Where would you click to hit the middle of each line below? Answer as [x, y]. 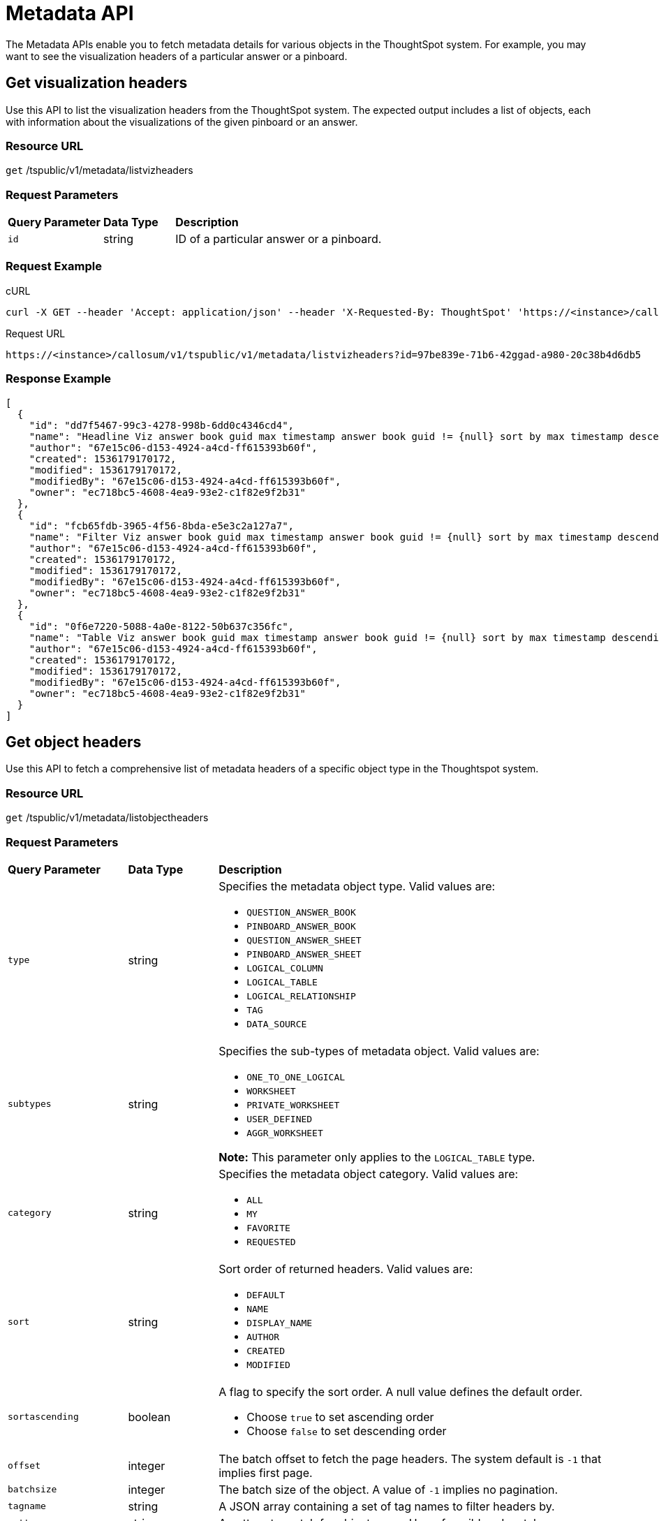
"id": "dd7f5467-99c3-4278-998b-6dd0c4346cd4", [162, 425]
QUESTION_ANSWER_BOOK [301, 912]
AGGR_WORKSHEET [285, 1133]
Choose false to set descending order [347, 1431]
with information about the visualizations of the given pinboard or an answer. [182, 122]
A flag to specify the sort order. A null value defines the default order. [401, 1391]
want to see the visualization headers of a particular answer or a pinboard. [177, 56]
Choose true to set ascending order [340, 1417]
